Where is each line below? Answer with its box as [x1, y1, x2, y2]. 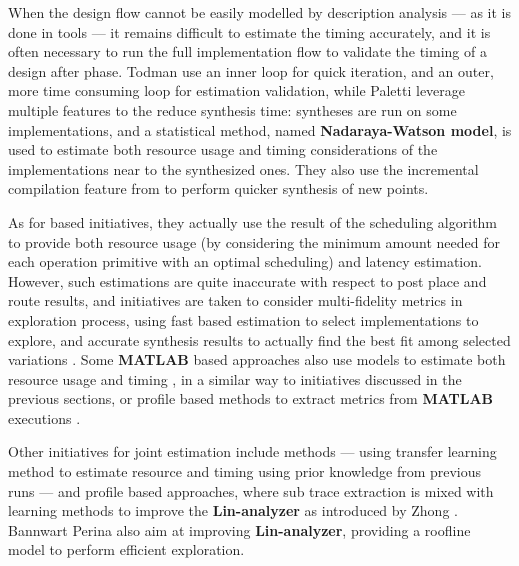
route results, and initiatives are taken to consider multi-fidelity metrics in [8, 290, 463, 311]
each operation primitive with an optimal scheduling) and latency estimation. [8, 251, 482, 272]
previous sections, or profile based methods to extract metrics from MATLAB [8, 388, 494, 409]
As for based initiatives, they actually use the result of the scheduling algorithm [8, 211, 498, 232]
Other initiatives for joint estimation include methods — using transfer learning [8, 441, 497, 462]
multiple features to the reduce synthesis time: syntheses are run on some [8, 99, 457, 120]
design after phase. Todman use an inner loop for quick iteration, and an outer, [8, 60, 494, 81]
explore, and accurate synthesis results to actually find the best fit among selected [8, 329, 511, 350]
